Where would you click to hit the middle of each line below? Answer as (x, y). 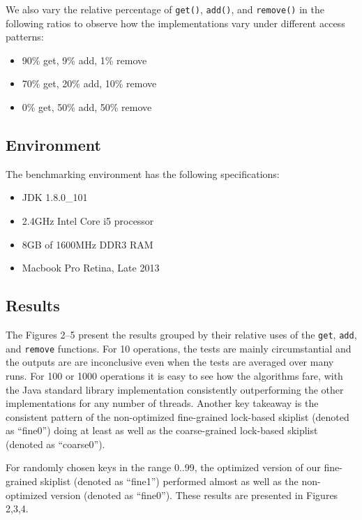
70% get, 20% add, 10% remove (89, 83)
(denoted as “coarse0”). (55, 444)
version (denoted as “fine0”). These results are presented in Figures (194, 495)
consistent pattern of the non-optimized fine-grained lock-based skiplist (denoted (178, 416)
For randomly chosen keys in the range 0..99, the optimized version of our (163, 467)
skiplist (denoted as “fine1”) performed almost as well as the (169, 481)
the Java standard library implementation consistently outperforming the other (175, 389)
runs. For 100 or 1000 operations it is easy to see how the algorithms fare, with (174, 375)
